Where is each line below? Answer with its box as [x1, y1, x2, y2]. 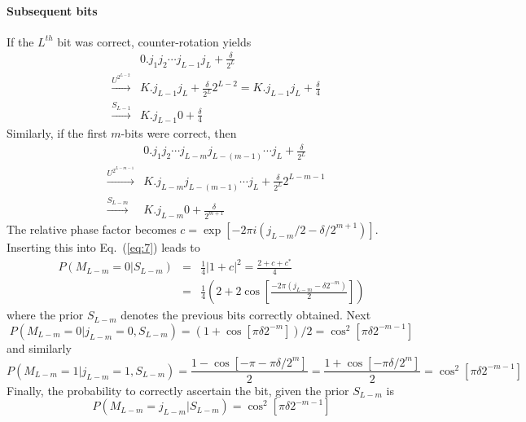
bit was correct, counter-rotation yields [57, 33, 252, 50]
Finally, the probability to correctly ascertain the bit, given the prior [7, 381, 349, 398]
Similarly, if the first [7, 125, 107, 142]
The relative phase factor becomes [7, 220, 177, 237]
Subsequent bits [7, 2, 98, 19]
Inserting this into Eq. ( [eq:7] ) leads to [7, 238, 200, 255]
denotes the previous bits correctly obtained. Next [121, 306, 371, 323]
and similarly [7, 339, 72, 356]
